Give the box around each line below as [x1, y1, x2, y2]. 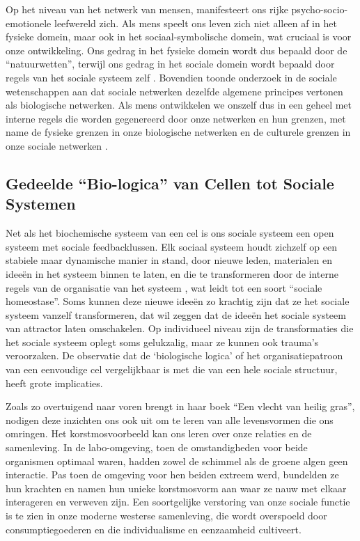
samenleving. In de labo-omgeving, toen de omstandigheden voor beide [6, 440, 308, 455]
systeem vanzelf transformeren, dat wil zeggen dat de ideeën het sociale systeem [6, 307, 346, 322]
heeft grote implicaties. [6, 375, 103, 390]
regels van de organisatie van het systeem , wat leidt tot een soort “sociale [6, 280, 322, 295]
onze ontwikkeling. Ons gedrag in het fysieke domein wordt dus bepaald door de [6, 42, 347, 57]
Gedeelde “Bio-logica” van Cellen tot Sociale [6, 172, 334, 194]
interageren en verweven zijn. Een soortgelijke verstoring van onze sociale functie [6, 494, 350, 509]
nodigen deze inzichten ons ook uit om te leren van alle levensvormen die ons [6, 412, 334, 427]
